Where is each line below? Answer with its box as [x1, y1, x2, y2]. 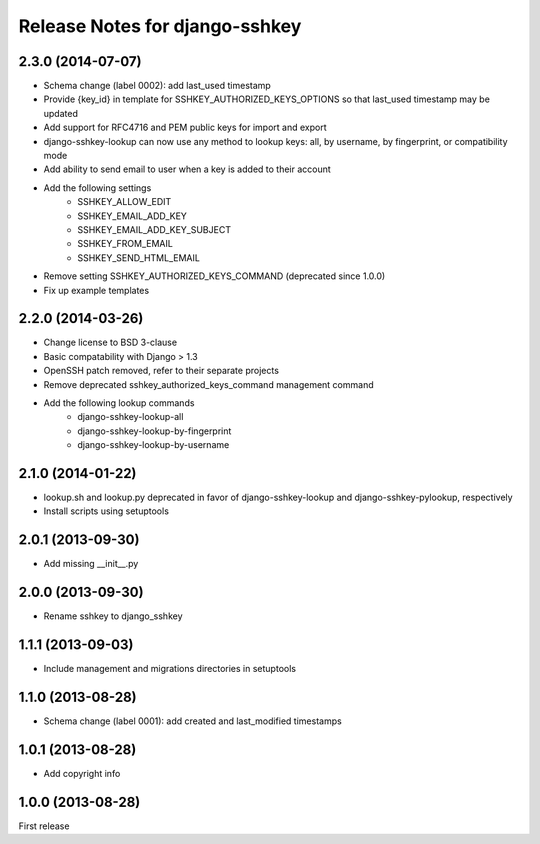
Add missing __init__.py [43, 558, 139, 570]
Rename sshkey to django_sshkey [43, 610, 184, 622]
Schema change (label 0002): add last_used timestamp [43, 80, 272, 92]
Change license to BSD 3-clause [43, 336, 178, 349]
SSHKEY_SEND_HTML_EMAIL [77, 251, 200, 264]
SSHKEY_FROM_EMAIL [77, 238, 174, 250]
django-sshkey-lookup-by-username [77, 439, 230, 451]
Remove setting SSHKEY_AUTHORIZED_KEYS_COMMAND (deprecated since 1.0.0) [43, 270, 386, 282]
